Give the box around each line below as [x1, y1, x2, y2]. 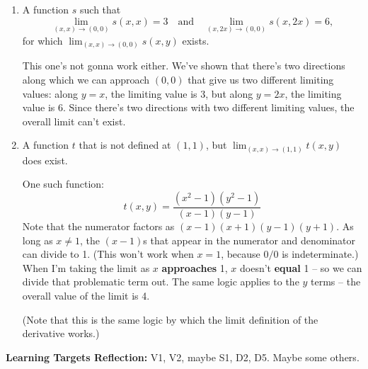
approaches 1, [161, 260, 228, 275]
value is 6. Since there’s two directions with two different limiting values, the [22, 100, 355, 115]
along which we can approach [22, 72, 150, 86]
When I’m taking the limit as [22, 260, 150, 275]
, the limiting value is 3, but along [105, 86, 253, 101]
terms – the [311, 274, 361, 289]
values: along [22, 86, 79, 101]
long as [22, 232, 53, 247]
